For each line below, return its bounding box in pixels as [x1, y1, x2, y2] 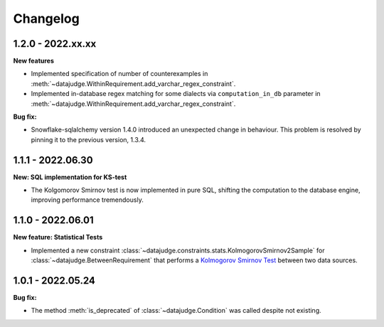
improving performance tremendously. [31, 195, 144, 204]
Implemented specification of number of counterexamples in [31, 70, 208, 78]
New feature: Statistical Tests [13, 233, 103, 242]
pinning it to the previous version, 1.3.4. [31, 135, 146, 144]
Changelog [13, 11, 80, 26]
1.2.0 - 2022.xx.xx [13, 38, 97, 50]
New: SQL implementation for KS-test [13, 173, 127, 181]
